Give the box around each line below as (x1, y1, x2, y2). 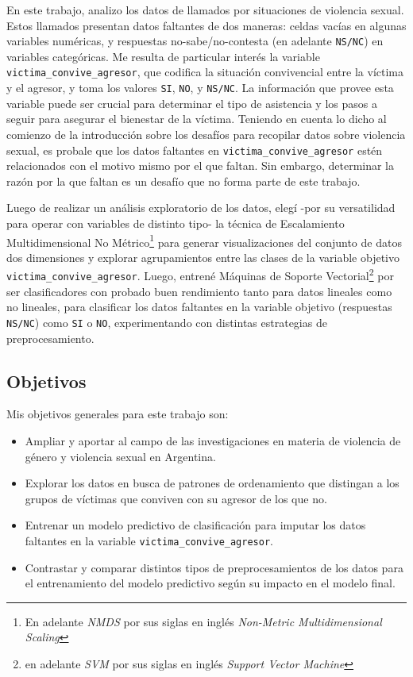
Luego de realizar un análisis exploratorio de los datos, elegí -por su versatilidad (6, 199, 396, 216)
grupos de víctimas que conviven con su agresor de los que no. (25, 490, 327, 506)
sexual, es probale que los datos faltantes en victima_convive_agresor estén (6, 141, 383, 158)
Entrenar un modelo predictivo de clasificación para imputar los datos (25, 517, 366, 533)
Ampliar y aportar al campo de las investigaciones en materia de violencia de (25, 432, 401, 448)
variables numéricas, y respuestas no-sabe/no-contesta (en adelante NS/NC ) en (6, 33, 384, 49)
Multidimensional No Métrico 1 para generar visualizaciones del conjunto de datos (6, 231, 402, 250)
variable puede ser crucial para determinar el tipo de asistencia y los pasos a (6, 94, 377, 111)
